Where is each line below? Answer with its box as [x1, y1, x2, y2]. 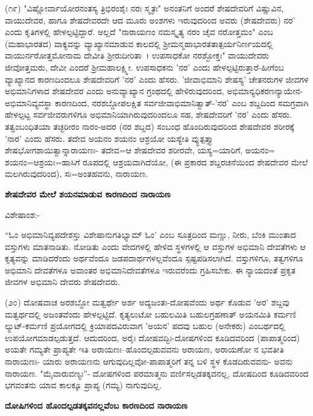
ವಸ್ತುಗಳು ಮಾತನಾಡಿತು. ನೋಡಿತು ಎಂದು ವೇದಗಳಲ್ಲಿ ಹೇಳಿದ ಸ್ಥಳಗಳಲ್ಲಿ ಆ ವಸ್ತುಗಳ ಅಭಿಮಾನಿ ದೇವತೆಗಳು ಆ [5, 240, 306, 252]
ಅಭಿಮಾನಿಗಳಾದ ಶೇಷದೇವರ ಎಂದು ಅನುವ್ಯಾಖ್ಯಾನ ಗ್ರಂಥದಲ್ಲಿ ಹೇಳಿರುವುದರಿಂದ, [5, 85, 224, 97]
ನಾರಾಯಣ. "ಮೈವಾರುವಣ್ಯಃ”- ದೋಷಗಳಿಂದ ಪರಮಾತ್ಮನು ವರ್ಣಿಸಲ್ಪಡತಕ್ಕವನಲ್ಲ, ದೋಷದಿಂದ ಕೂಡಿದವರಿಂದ [5, 366, 309, 379]
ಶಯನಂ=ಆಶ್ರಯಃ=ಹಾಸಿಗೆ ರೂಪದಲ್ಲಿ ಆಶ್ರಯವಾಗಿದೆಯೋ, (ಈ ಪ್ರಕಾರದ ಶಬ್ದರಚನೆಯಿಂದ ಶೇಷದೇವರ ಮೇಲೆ [5, 155, 308, 168]
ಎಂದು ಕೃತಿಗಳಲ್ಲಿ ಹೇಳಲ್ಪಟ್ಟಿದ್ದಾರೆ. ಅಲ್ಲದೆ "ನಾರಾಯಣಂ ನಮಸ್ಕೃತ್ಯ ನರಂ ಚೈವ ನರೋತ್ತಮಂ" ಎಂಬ [5, 25, 273, 38]
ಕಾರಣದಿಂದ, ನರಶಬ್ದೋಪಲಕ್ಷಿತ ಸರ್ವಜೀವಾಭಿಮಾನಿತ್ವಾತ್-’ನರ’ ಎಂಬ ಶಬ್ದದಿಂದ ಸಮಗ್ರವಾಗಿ [55, 96, 309, 109]
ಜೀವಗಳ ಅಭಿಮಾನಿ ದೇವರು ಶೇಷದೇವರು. [5, 275, 120, 288]
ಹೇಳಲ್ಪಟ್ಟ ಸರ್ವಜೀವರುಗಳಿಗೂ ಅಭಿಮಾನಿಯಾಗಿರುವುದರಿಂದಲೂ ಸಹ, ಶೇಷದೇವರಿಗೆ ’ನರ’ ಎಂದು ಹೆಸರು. [5, 108, 292, 121]
